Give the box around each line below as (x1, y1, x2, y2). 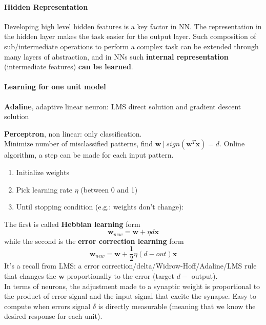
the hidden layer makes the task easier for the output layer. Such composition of (4, 31, 256, 42)
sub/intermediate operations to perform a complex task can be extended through (4, 41, 259, 51)
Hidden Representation (4, 1, 88, 12)
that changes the (4, 271, 56, 281)
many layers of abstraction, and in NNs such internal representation (4, 51, 229, 62)
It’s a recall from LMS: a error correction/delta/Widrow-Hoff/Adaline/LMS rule (4, 260, 257, 271)
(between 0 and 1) (80, 184, 138, 195)
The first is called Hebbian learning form (4, 218, 140, 229)
